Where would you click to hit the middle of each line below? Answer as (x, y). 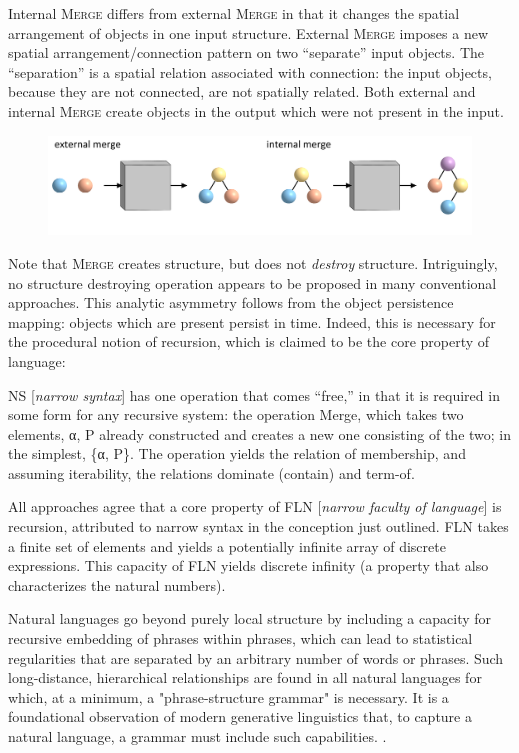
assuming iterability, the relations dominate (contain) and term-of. (211, 472)
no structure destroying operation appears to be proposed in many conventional (252, 282)
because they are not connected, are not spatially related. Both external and (242, 91)
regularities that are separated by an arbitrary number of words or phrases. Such (256, 657)
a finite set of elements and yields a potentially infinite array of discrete (227, 545)
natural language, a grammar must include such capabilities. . (197, 736)
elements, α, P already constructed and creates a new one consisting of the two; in (260, 433)
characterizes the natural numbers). (117, 584)
